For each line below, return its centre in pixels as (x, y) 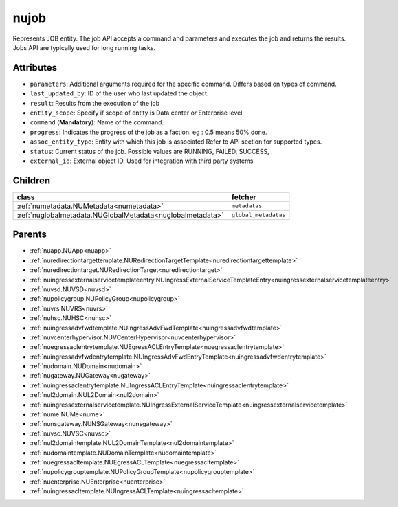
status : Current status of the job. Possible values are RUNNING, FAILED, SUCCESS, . (151, 151)
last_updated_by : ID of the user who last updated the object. (119, 93)
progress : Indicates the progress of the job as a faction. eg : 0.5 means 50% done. (148, 132)
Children (32, 180)
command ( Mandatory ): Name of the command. (97, 122)
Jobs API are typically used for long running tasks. (84, 47)
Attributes (35, 68)
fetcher (244, 197)
